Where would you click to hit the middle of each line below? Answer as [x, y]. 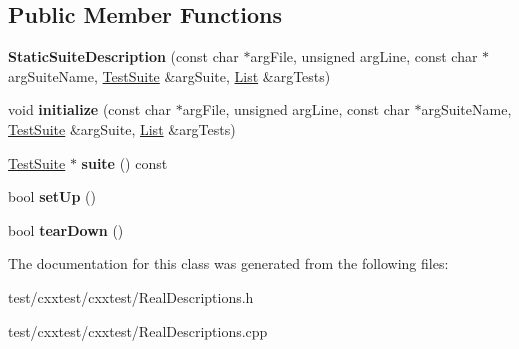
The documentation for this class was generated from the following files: [228, 263]
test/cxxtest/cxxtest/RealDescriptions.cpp [138, 330]
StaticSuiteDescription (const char [123, 56]
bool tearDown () [66, 229]
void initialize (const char [90, 109]
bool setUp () [52, 196]
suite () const [124, 162]
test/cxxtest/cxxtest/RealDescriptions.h [131, 296]
